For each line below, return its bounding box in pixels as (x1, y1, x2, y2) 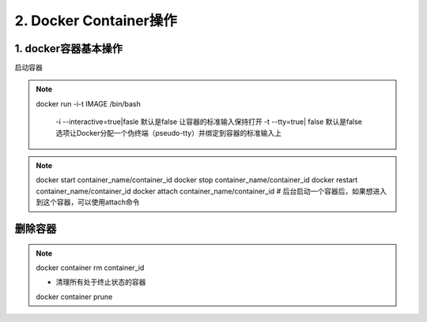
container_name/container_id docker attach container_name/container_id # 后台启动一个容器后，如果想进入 (36, 186, 387, 196)
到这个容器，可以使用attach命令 (36, 197, 140, 207)
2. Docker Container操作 (14, 12, 178, 29)
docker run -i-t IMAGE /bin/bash (36, 99, 142, 108)
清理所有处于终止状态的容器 (55, 277, 146, 287)
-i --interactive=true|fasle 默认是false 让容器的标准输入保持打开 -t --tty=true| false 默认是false (55, 117, 363, 126)
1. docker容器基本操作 (14, 42, 123, 55)
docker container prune (36, 292, 113, 301)
